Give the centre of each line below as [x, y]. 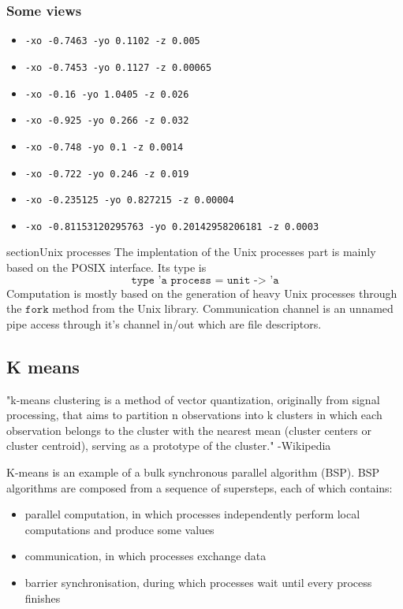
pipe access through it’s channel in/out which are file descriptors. [164, 323]
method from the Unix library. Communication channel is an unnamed [223, 308]
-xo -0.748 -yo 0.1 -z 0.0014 [104, 147]
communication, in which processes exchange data [146, 556]
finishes [43, 598]
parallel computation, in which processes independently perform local [192, 514]
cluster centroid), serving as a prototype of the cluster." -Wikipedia [169, 446]
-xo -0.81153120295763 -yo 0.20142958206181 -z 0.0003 [172, 227]
